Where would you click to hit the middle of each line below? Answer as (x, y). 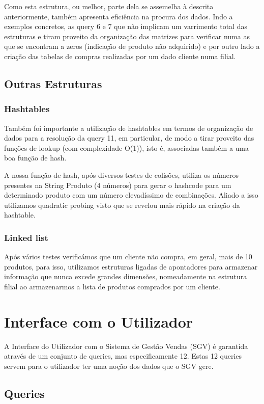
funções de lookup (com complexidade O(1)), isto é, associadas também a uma (127, 147)
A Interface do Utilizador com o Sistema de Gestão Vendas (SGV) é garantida (126, 346)
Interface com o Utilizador (99, 321)
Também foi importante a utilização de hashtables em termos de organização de (129, 128)
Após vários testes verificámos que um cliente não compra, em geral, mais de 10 (128, 257)
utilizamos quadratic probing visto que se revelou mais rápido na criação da (122, 205)
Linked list (26, 237)
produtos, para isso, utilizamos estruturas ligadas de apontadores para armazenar (131, 266)
